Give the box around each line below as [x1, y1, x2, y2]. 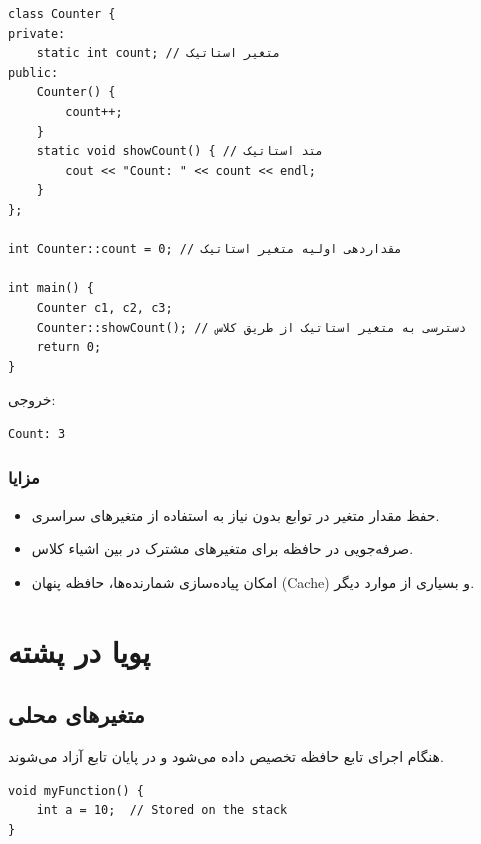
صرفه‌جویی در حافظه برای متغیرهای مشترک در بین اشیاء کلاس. [31, 538, 414, 559]
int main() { [8, 281, 94, 296]
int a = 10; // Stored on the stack [36, 803, 288, 818]
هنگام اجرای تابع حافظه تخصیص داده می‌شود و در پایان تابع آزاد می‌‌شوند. [8, 746, 444, 767]
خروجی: [8, 389, 56, 410]
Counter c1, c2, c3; [36, 300, 173, 315]
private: [8, 26, 66, 41]
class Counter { [8, 7, 116, 21]
